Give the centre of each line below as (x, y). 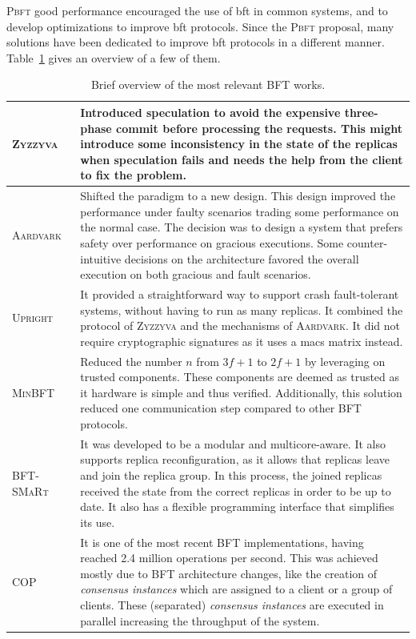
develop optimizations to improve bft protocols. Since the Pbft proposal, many (200, 26)
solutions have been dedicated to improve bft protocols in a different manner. (196, 42)
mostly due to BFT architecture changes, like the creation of (229, 573)
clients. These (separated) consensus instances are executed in (232, 605)
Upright (32, 317)
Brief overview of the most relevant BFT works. (208, 84)
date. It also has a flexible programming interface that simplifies (237, 506)
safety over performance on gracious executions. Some (212, 242)
